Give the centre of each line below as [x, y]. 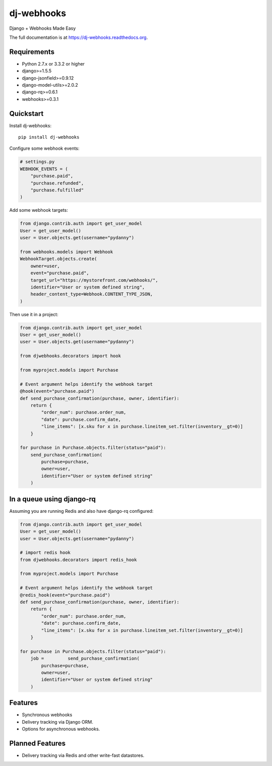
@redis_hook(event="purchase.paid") [65, 595]
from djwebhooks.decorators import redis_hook [78, 559]
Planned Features [38, 743]
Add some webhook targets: [39, 210]
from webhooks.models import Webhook [66, 252]
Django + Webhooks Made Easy [43, 28]
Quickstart [26, 113]
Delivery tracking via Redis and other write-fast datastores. [83, 755]
